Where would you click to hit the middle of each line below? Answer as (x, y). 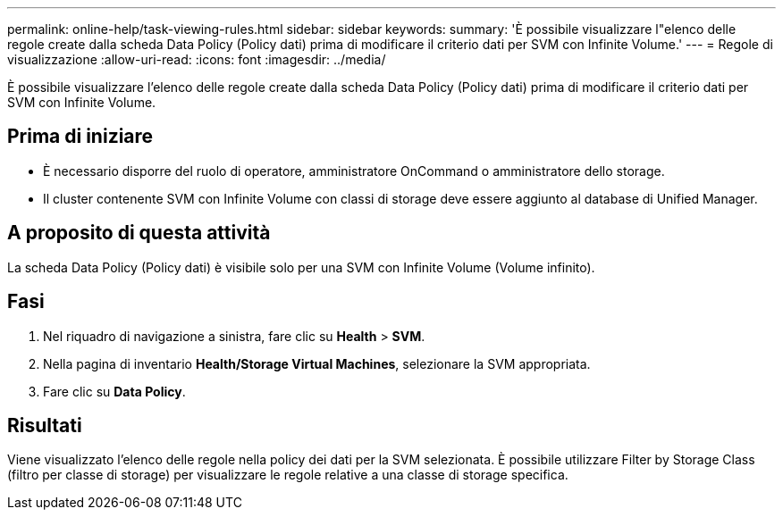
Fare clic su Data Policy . (114, 391)
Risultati (45, 425)
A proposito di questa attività (139, 233)
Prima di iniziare (80, 137)
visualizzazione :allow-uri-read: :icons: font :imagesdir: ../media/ (197, 59)
